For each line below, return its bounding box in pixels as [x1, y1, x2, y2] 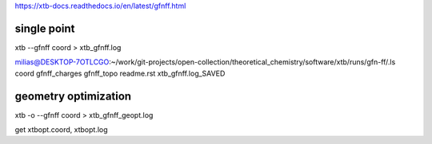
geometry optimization [14, 89, 132, 103]
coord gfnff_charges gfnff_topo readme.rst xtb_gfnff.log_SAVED [14, 68, 226, 78]
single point [14, 21, 75, 35]
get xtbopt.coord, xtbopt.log [14, 124, 108, 134]
